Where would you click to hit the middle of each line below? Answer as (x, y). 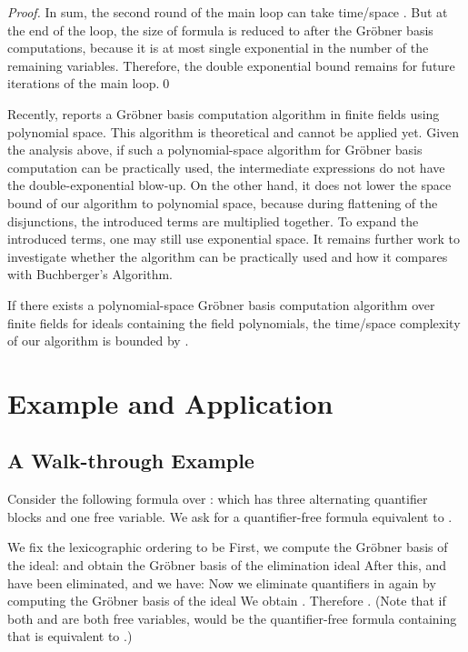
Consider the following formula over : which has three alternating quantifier (218, 499)
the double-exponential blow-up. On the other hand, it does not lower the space (229, 185)
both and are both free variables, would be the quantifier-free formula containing (232, 618)
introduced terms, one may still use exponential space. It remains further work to (234, 239)
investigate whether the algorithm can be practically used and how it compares (228, 256)
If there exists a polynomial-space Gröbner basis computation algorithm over (221, 304)
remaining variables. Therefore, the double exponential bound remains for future (231, 65)
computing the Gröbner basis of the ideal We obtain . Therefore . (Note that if (227, 601)
